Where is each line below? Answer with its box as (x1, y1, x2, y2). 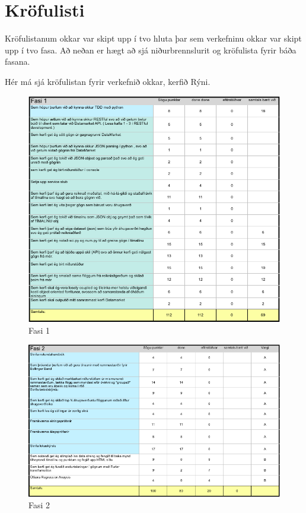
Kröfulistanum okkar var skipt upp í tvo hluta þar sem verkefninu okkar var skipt (5, 32, 302, 45)
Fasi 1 (28, 324, 50, 336)
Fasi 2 (28, 499, 50, 511)
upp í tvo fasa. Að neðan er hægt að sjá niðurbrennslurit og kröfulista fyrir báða (5, 43, 297, 56)
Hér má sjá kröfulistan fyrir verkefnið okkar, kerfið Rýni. (5, 75, 211, 87)
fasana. (5, 55, 30, 68)
